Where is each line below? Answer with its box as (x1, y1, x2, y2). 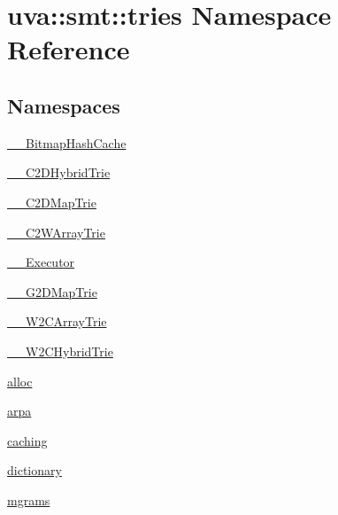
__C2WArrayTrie (7, 222, 105, 241)
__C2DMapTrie (7, 192, 96, 211)
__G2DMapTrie (7, 282, 97, 300)
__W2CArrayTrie (7, 312, 107, 331)
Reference (7, 31, 130, 67)
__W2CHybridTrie (7, 341, 113, 360)
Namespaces (7, 91, 120, 119)
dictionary (7, 461, 62, 480)
